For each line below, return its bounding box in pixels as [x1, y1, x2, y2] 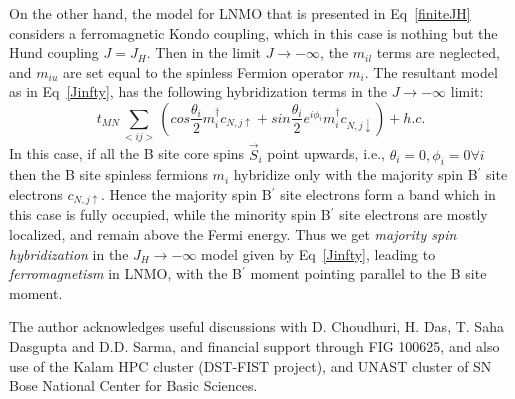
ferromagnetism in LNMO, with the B [9, 263, 242, 284]
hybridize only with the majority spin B [233, 164, 478, 185]
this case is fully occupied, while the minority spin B [9, 204, 331, 225]
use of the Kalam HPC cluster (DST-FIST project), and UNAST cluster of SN [9, 355, 492, 376]
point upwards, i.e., [267, 143, 385, 164]
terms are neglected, [376, 42, 500, 63]
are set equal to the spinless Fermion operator [62, 61, 344, 82]
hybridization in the [9, 243, 129, 264]
